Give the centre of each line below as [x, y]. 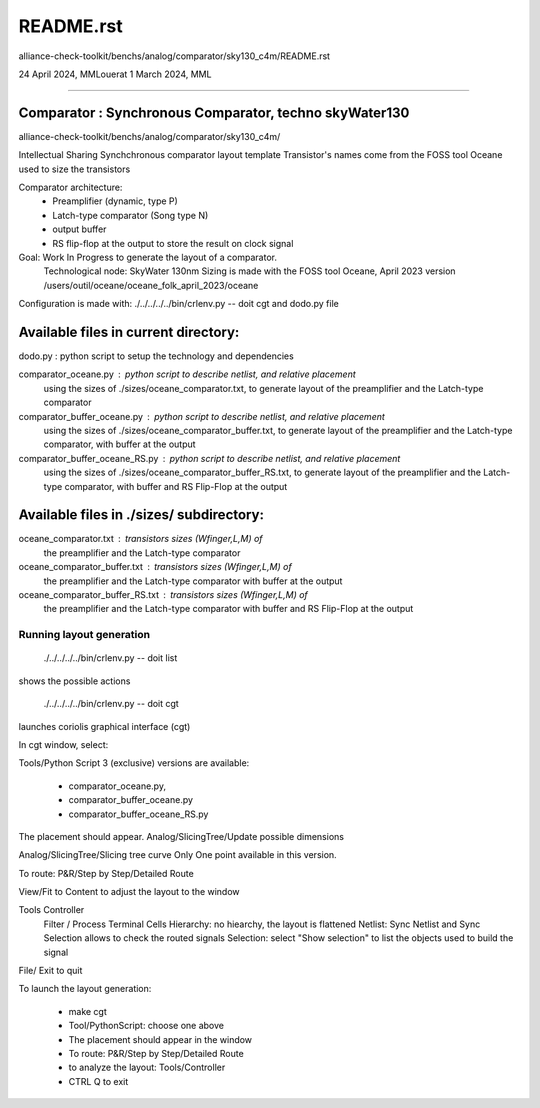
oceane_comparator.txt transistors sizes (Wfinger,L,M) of [141, 539]
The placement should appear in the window [160, 1039]
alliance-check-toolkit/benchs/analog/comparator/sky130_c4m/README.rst [174, 56]
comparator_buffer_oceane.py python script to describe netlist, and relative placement [201, 416]
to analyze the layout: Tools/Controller [147, 1067]
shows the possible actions [74, 681]
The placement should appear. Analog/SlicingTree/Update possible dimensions [181, 836]
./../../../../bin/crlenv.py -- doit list [110, 658]
